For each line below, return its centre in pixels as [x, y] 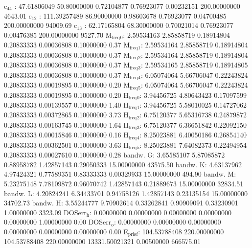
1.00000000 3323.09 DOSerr [45, 212]
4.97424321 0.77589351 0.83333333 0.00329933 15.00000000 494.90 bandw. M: [120, 174]
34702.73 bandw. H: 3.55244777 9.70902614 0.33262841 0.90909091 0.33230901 [121, 203]
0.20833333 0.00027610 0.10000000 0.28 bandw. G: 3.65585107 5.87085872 [115, 155]
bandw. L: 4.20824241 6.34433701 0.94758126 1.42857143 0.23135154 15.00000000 [126, 193]
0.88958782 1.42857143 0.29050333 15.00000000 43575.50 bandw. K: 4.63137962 [123, 164]
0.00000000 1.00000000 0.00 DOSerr [58, 222]
